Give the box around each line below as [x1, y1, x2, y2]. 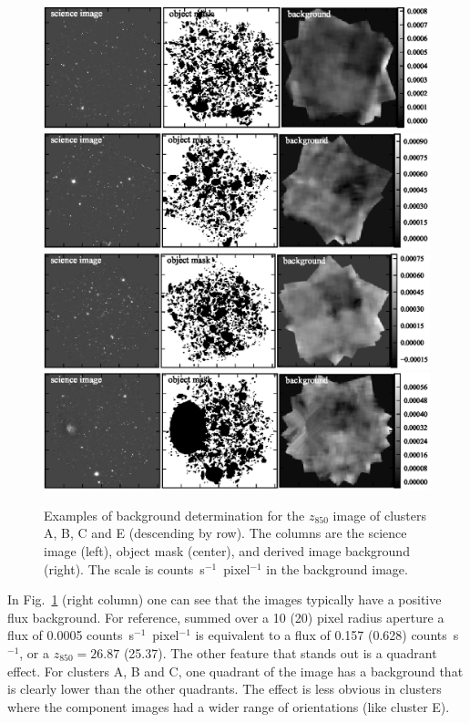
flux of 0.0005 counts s [7, 625, 134, 645]
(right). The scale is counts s [44, 559, 205, 578]
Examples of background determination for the [44, 505, 305, 524]
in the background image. [266, 559, 408, 578]
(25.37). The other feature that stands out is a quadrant [123, 644, 437, 663]
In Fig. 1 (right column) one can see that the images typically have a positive [7, 590, 442, 609]
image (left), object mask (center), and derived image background [44, 542, 410, 561]
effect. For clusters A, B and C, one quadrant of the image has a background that [7, 661, 464, 680]
